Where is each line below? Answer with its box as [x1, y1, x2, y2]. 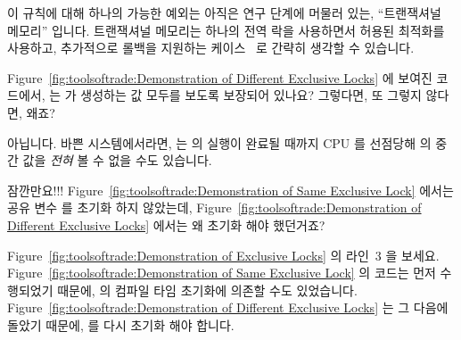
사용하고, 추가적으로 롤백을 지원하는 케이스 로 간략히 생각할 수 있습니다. [7, 38, 415, 57]
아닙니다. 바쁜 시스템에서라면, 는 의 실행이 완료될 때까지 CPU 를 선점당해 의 [7, 133, 432, 152]
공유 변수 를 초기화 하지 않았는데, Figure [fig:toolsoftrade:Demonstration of [7, 198, 422, 217]
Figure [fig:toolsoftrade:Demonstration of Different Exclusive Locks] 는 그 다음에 [7, 298, 449, 317]
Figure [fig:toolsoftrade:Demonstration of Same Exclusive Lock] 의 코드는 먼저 [7, 263, 436, 282]
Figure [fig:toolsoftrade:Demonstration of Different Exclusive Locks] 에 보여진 [7, 68, 432, 87]
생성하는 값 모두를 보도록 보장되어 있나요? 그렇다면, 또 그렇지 [80, 86, 422, 104]
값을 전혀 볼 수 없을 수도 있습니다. [22, 151, 212, 170]
